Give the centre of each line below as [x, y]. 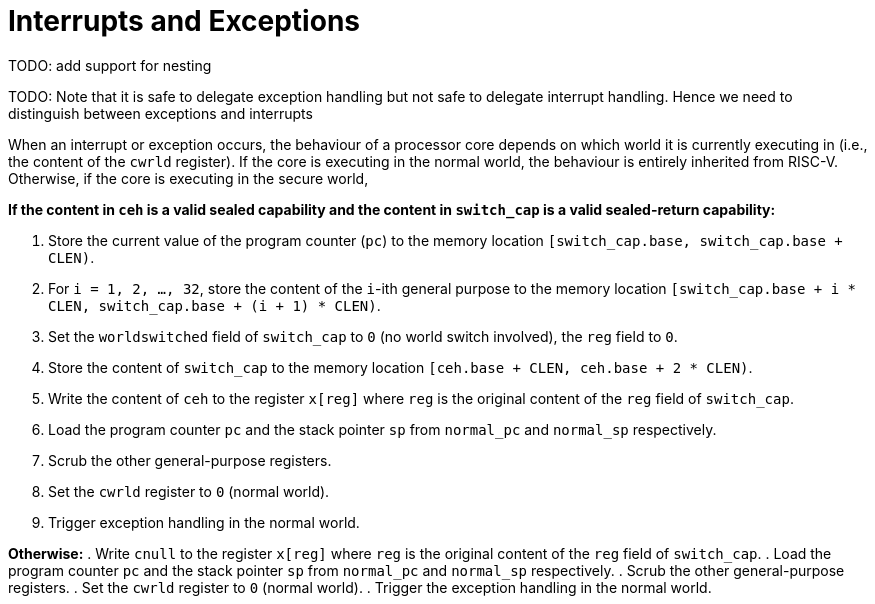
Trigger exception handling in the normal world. [204, 522]
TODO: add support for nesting [110, 65]
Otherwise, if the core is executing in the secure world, [188, 178]
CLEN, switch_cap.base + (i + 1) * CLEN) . [214, 305]
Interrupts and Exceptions [184, 21]
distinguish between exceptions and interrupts [160, 113]
